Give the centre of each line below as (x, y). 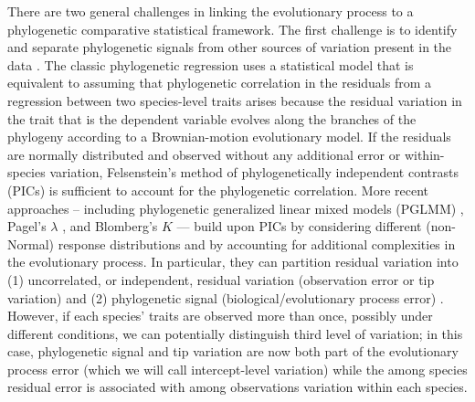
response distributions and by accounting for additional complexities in (257, 243)
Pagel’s (27, 226)
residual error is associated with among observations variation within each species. (237, 387)
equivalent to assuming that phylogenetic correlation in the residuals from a (220, 83)
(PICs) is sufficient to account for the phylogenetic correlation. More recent (218, 190)
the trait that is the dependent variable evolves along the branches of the (212, 118)
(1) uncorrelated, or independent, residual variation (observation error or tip (221, 279)
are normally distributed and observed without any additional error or (204, 154)
